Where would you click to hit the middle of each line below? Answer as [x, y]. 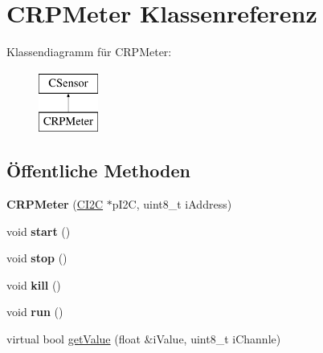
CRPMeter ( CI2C [55, 204]
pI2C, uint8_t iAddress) [172, 204]
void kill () [34, 284]
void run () [35, 312]
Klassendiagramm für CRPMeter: [89, 52]
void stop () [37, 258]
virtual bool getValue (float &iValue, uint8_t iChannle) [144, 339]
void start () [39, 231]
